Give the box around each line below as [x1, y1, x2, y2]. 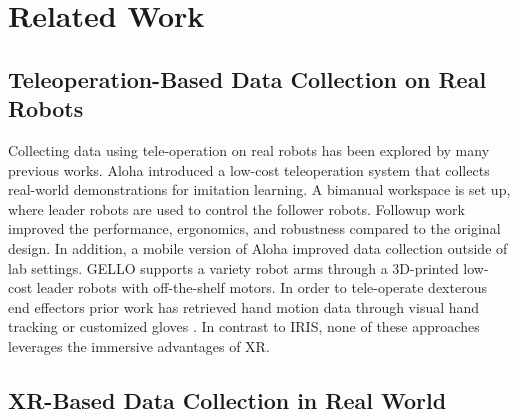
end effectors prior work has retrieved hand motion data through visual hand [8, 296, 480, 317]
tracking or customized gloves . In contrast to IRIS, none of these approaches [8, 316, 480, 337]
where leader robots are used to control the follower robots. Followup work [8, 198, 465, 219]
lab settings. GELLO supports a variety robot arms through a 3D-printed [8, 257, 459, 278]
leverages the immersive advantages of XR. [8, 335, 270, 356]
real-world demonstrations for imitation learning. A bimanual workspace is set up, [8, 179, 511, 200]
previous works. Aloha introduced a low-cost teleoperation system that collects [8, 159, 490, 180]
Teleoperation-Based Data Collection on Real [8, 63, 487, 94]
